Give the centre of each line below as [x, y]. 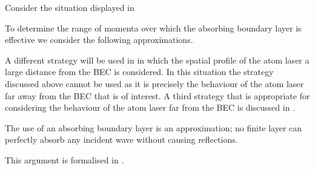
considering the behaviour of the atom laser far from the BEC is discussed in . [150, 107]
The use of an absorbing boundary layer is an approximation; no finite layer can [154, 127]
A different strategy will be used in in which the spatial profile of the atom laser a [157, 60]
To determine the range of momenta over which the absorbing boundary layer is [153, 28]
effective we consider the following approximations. [99, 40]
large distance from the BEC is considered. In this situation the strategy [139, 72]
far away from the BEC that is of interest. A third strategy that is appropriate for [157, 95]
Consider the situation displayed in [70, 7]
